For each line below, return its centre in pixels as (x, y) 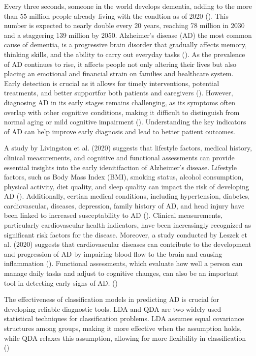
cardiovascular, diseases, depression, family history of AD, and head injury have (124, 205)
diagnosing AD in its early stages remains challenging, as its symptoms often (120, 102)
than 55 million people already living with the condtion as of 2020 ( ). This (116, 15)
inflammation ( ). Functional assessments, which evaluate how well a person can (123, 263)
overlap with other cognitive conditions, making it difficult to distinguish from (122, 112)
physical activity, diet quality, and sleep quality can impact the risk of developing (127, 186)
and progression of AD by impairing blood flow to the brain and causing (113, 253)
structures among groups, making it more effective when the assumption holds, (123, 328)
